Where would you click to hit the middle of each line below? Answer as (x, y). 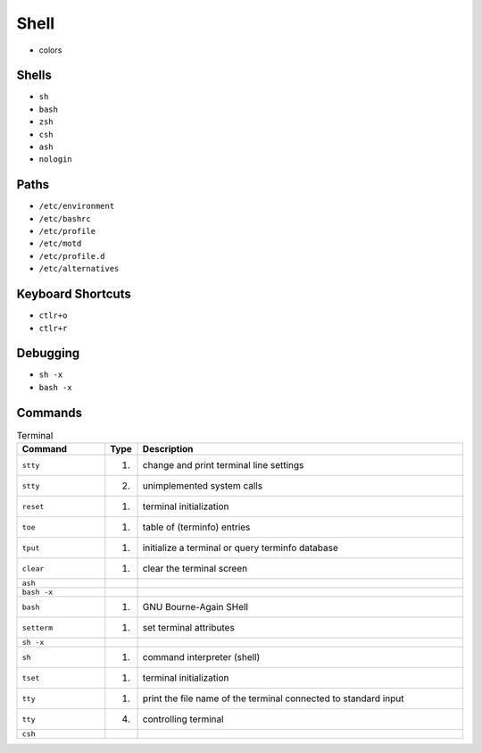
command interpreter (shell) (201, 657)
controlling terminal (183, 719)
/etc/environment (77, 206)
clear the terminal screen (195, 569)
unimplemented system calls (203, 486)
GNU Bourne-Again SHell (195, 607)
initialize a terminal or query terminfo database (241, 548)
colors (50, 50)
